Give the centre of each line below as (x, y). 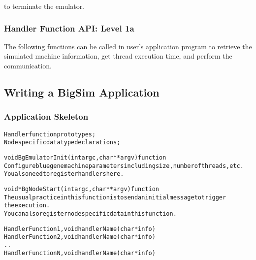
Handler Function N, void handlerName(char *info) (80, 253)
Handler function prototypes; (50, 134)
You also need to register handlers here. (64, 174)
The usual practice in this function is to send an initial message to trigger (115, 197)
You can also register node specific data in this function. (90, 213)
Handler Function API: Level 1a (69, 28)
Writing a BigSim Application (82, 92)
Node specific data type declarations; (62, 143)
